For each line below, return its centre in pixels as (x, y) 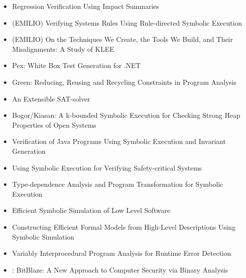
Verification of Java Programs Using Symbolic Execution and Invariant (119, 141)
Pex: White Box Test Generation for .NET (76, 65)
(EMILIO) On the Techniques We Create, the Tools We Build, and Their (123, 39)
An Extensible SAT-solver (51, 98)
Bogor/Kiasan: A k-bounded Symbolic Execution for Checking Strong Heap (126, 115)
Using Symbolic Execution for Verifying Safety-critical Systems (107, 167)
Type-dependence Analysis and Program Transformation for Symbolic (118, 184)
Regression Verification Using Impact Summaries (86, 6)
